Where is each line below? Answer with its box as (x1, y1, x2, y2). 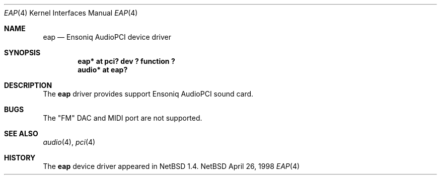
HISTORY (4, 153, 36, 162)
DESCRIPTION (4, 81, 52, 89)
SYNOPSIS (4, 48, 41, 57)
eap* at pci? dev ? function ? (78, 57, 175, 65)
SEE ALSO (4, 129, 38, 138)
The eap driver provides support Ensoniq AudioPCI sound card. (43, 89, 254, 98)
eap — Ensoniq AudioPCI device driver (43, 33, 172, 41)
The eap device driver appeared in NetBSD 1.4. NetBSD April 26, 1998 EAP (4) (43, 162, 300, 170)
